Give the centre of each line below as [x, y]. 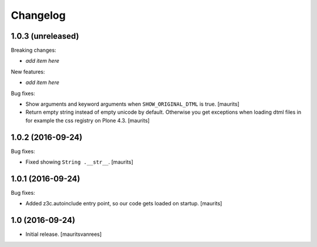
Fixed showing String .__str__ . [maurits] [79, 162]
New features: [28, 72]
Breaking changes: [33, 50]
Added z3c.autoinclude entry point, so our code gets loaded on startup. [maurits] [124, 204]
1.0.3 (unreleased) [45, 36]
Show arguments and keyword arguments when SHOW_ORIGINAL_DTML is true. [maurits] [133, 104]
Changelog [38, 15]
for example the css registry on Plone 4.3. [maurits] [87, 120]
